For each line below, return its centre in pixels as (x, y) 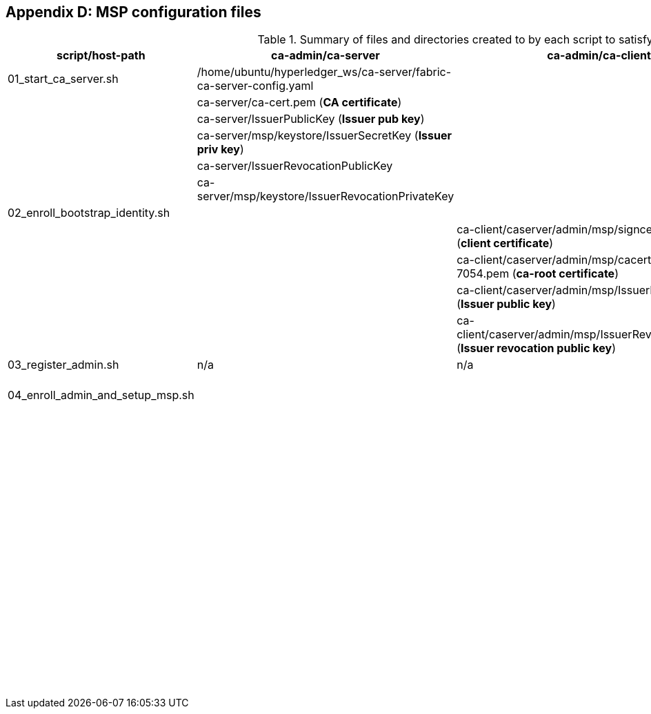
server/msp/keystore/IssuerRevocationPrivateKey (325, 196)
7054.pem (483, 274)
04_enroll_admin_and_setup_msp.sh (101, 395)
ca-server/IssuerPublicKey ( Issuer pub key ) (311, 119)
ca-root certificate (565, 274)
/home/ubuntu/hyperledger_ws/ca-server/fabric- (324, 72)
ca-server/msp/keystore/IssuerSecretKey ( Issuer (324, 136)
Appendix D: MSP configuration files (133, 12)
